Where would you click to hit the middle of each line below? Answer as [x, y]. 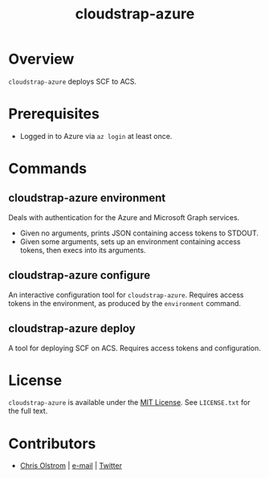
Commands [48, 169]
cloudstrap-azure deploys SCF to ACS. [73, 81]
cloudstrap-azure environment [87, 198]
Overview [41, 59]
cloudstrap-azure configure [79, 275]
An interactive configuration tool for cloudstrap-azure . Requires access [126, 295]
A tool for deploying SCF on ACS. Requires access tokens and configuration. [134, 348]
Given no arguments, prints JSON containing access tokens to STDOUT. [139, 233]
